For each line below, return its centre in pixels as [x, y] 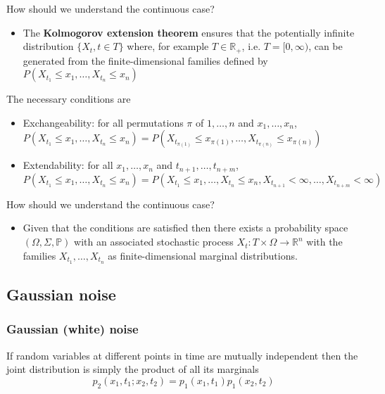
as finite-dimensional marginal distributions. [203, 255]
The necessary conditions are [69, 99]
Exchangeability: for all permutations [103, 122]
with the [324, 242]
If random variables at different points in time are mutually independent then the [182, 355]
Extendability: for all [68, 165]
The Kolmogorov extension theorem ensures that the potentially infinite [189, 32]
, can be [326, 46]
